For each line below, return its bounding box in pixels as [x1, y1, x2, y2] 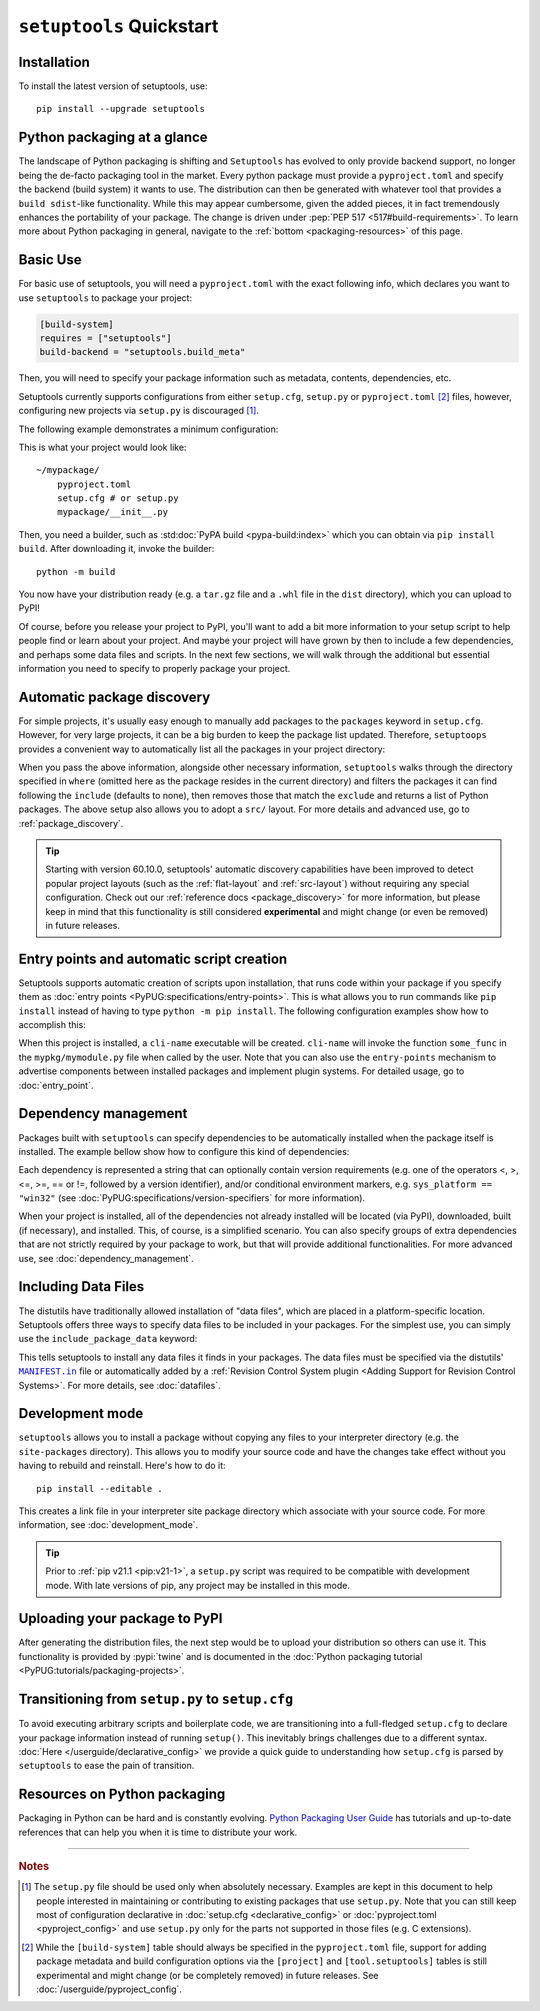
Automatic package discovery [18, 688, 211, 705]
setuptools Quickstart [18, 15, 219, 37]
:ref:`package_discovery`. [18, 817, 124, 829]
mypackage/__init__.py [56, 506, 169, 518]
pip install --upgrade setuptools [36, 103, 205, 115]
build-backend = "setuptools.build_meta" [39, 346, 246, 358]
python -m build [36, 566, 116, 577]
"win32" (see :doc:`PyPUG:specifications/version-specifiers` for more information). [18, 1192, 365, 1204]
